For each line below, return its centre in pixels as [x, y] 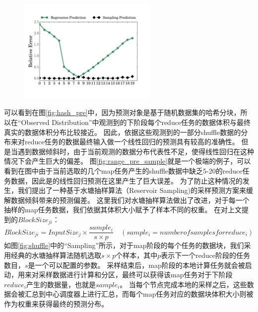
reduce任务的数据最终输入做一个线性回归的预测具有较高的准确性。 [132, 142]
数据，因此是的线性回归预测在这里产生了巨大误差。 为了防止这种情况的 [127, 180]
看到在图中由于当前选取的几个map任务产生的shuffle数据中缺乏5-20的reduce [123, 170]
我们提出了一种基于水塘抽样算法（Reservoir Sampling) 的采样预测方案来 [132, 190]
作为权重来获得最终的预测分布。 [56, 303]
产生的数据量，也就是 [61, 284]
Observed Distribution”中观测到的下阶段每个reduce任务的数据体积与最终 [136, 122]
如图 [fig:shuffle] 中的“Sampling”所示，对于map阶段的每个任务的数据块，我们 [124, 245]
